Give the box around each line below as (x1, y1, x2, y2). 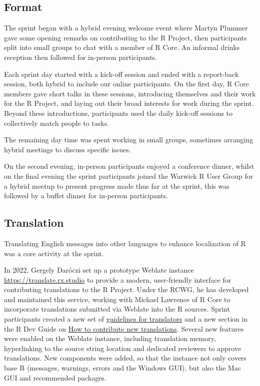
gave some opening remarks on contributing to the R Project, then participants (4, 32, 247, 42)
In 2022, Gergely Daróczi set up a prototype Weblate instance (4, 265, 194, 275)
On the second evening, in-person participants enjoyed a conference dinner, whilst (4, 161, 254, 171)
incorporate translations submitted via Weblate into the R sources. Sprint (4, 304, 230, 314)
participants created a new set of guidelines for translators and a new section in (4, 314, 248, 324)
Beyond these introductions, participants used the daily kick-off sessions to (4, 107, 233, 118)
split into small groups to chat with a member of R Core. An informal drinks (4, 42, 240, 52)
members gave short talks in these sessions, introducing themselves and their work (4, 88, 256, 98)
